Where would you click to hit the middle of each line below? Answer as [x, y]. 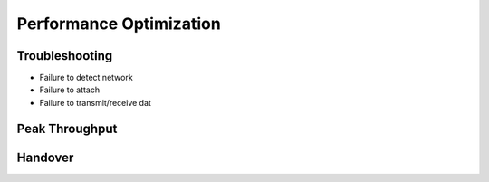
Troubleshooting [65, 56]
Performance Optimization [119, 24]
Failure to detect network [86, 78]
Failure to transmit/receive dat [95, 102]
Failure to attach [69, 90]
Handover [45, 157]
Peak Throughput [67, 128]
